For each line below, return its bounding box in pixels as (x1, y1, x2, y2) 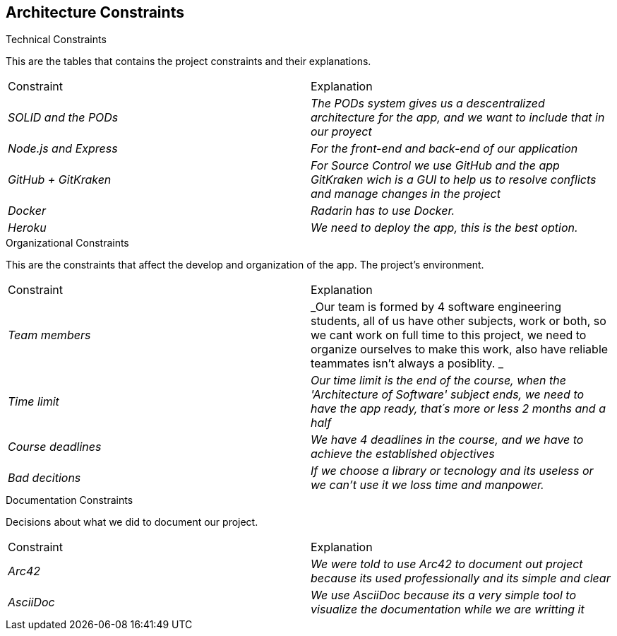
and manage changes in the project (311, 187, 501, 201)
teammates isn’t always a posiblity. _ (311, 356, 504, 371)
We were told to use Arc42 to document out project (311, 557, 583, 572)
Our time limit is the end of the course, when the (311, 373, 566, 388)
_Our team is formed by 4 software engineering (311, 300, 561, 314)
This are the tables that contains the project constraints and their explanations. (6, 55, 371, 68)
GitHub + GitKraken (8, 172, 112, 187)
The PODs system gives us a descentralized (311, 96, 545, 111)
